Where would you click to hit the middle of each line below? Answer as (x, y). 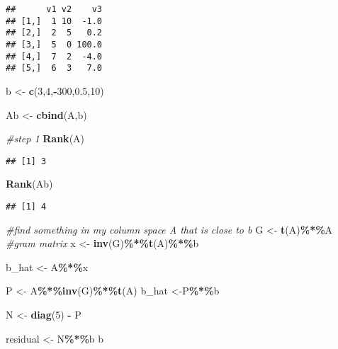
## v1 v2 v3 (54, 9)
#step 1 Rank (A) (45, 138)
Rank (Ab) (29, 184)
